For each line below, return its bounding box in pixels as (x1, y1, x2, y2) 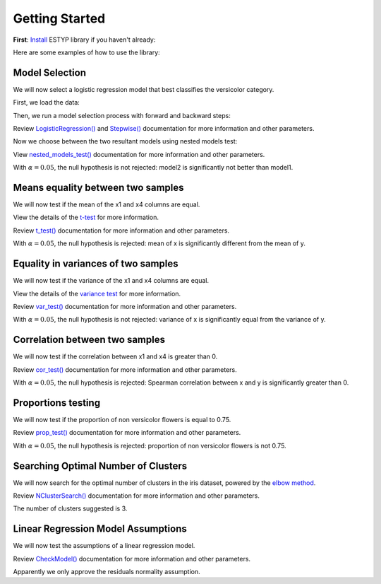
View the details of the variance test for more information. (13, 289, 181, 298)
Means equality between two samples (13, 182, 184, 194)
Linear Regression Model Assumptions (13, 523, 187, 535)
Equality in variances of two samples (13, 258, 179, 270)
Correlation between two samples (13, 334, 166, 346)
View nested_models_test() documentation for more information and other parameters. (13, 150, 265, 158)
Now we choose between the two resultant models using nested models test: (13, 137, 238, 146)
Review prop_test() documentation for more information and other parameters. (13, 428, 241, 437)
